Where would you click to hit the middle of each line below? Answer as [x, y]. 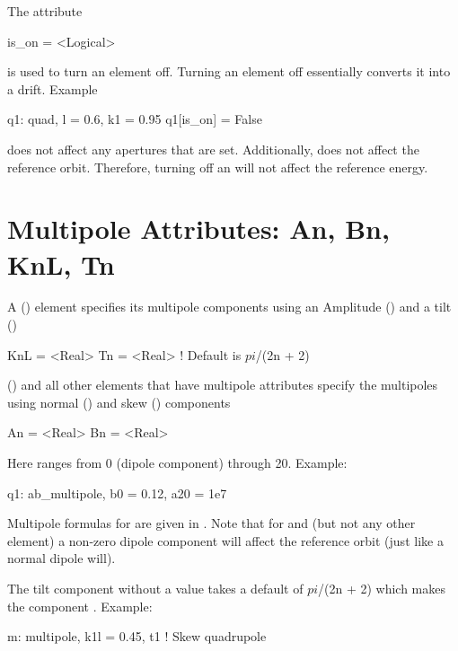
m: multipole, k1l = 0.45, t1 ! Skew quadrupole [137, 636]
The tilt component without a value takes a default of [155, 588]
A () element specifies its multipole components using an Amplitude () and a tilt [229, 307]
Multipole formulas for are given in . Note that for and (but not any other [211, 523]
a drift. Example [53, 88]
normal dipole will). [62, 558]
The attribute [45, 11]
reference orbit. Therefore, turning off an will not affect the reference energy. [218, 167]
